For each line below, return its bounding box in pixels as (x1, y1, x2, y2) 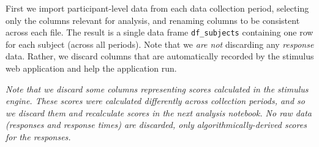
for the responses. (6, 130, 71, 143)
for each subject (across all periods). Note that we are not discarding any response (6, 37, 314, 50)
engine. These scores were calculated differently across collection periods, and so (6, 94, 306, 107)
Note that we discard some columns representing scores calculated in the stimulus (6, 82, 309, 95)
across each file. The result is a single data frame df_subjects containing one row (6, 26, 313, 39)
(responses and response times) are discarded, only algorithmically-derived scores (6, 118, 307, 131)
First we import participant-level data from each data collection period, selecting (6, 2, 309, 14)
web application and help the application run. (6, 62, 177, 75)
